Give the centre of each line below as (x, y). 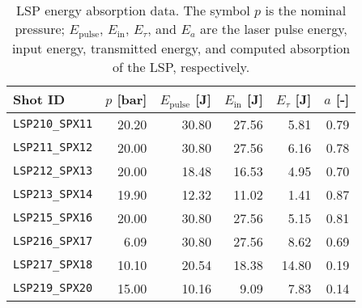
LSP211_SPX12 (53, 148)
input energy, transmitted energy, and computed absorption (181, 48)
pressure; (40, 29)
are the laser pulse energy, (274, 29)
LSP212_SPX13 (53, 171)
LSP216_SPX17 (53, 241)
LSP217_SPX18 (53, 265)
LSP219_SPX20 (53, 288)
